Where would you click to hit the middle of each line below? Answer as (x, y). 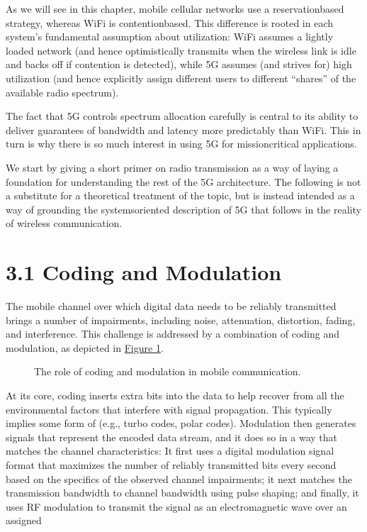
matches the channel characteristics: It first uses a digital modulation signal (170, 451)
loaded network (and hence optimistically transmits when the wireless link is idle (181, 50)
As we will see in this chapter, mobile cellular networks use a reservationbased (175, 9)
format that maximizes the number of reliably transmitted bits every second (171, 464)
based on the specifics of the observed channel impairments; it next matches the (179, 478)
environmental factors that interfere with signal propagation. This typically (169, 409)
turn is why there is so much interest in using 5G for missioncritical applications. (181, 144)
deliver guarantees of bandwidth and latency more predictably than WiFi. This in (183, 129)
